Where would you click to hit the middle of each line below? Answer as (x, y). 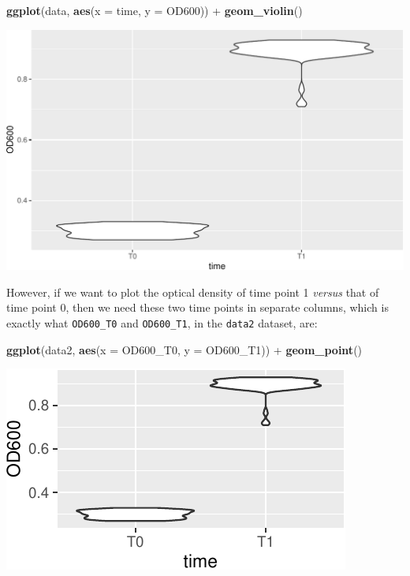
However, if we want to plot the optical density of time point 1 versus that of (193, 292)
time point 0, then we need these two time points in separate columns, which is (198, 307)
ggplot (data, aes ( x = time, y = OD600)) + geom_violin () (155, 10)
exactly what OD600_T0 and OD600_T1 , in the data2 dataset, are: (162, 323)
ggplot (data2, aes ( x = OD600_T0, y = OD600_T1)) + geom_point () (184, 349)
